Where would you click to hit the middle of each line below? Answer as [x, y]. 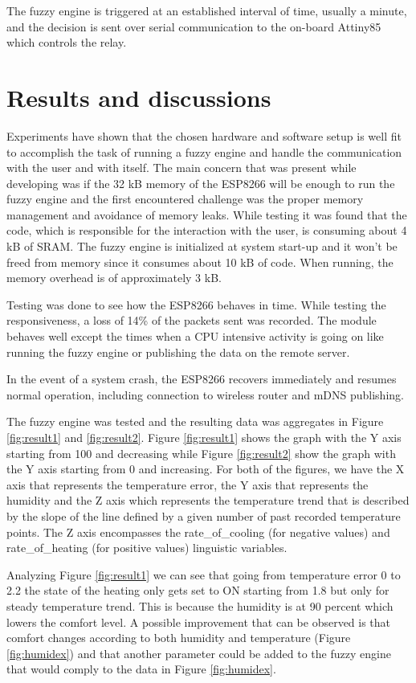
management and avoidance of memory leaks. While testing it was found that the [207, 214]
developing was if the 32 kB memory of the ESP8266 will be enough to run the [201, 183]
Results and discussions [139, 97]
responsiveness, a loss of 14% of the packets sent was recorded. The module [192, 320]
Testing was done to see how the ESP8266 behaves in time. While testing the [196, 304]
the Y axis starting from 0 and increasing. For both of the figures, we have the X [206, 469]
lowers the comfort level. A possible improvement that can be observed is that [199, 622]
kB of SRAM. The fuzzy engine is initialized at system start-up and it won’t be [202, 246]
